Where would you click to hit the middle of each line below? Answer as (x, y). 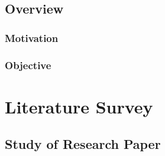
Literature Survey (79, 106)
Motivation (32, 38)
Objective (28, 65)
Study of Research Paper (83, 144)
